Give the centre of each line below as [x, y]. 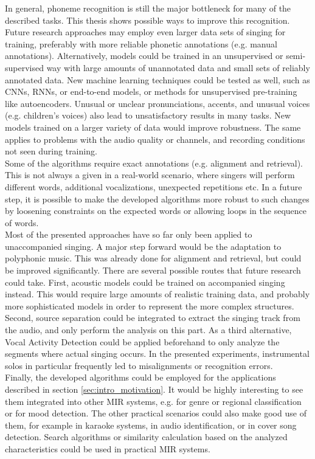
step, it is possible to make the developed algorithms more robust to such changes [157, 198]
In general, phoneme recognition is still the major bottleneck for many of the [148, 8]
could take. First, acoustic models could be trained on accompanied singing [145, 282]
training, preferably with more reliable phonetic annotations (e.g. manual [141, 43]
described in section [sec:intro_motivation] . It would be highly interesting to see [154, 389]
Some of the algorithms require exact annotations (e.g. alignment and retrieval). [154, 163]
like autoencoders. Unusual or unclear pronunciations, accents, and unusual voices [157, 103]
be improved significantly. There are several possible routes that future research [153, 270]
